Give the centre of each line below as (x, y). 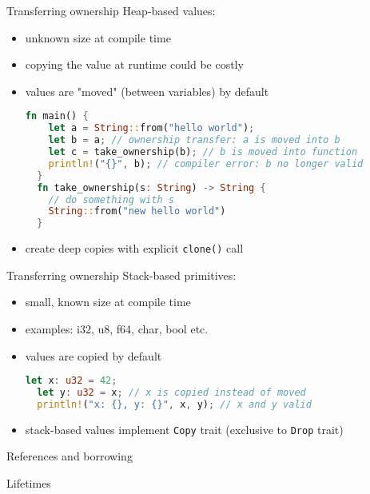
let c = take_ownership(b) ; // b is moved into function (203, 152)
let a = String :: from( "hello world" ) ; (151, 128)
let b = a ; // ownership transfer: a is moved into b (194, 140)
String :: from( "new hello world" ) (137, 211)
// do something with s (111, 199)
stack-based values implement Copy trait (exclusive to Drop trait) (184, 429)
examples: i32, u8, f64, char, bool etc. (117, 328)
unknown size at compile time (98, 37)
